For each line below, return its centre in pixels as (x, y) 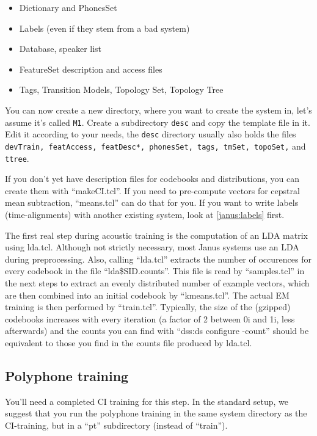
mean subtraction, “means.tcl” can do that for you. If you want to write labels (152, 202)
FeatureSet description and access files (91, 69)
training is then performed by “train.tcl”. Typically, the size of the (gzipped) (148, 307)
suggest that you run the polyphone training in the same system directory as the (156, 413)
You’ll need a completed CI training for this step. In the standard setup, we (147, 401)
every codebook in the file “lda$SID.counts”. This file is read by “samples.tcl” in (155, 271)
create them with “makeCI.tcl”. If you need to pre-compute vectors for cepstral (152, 190)
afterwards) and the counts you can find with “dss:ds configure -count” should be (157, 331)
